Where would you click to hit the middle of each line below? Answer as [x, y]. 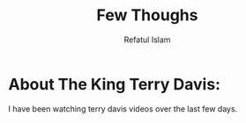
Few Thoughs [147, 15]
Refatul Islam [147, 40]
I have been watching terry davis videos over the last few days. [123, 109]
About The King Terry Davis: [115, 84]
